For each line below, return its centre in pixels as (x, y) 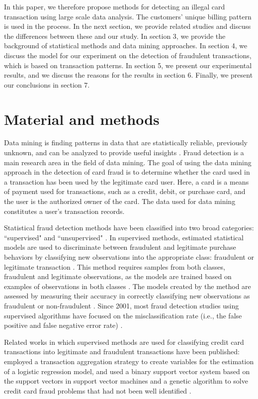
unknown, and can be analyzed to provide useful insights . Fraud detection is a (124, 152)
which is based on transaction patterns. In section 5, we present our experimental (128, 65)
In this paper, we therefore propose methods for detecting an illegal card (115, 6)
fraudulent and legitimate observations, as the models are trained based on (118, 276)
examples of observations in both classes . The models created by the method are (128, 286)
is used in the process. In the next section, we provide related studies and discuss (128, 26)
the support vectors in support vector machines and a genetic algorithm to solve (126, 381)
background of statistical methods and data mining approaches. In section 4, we (126, 46)
